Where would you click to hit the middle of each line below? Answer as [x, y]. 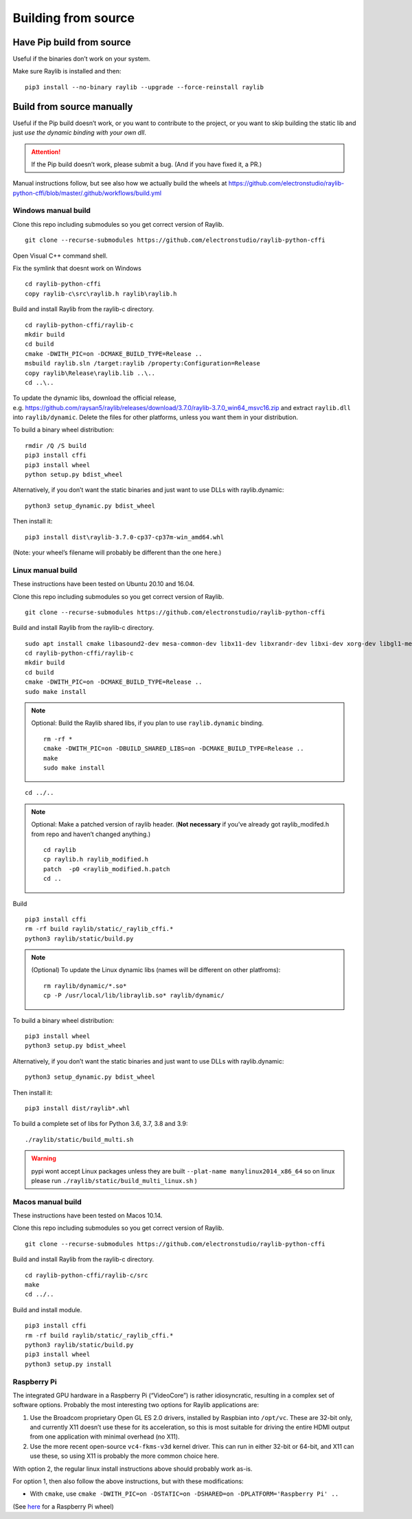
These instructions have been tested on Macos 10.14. [88, 1215]
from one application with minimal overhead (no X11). [105, 1437]
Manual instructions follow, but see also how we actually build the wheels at [120, 183]
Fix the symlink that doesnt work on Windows [77, 269]
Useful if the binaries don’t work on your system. [82, 59]
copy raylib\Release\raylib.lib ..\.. [90, 373]
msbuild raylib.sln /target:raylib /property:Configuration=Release [142, 363]
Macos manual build [47, 1202]
